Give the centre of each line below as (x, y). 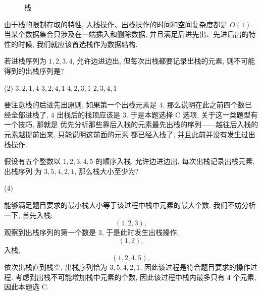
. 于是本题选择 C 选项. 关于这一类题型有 (192, 114)
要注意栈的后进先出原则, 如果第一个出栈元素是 (81, 105)
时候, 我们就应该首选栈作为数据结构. (78, 44)
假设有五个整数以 (32, 161)
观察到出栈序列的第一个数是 (50, 232)
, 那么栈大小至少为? (107, 171)
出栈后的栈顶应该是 (89, 114)
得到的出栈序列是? (34, 70)
